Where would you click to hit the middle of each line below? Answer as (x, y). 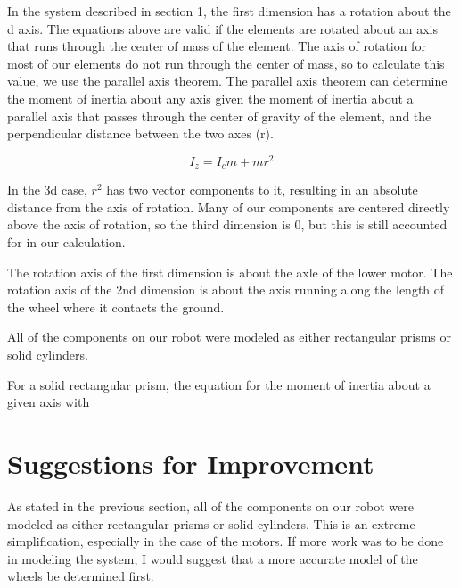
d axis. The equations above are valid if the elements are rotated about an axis (223, 28)
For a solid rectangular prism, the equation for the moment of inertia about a (219, 384)
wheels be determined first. (81, 576)
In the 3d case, (47, 190)
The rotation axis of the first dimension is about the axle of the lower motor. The (230, 272)
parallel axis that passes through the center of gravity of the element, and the (219, 116)
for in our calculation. (66, 242)
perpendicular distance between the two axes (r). (140, 133)
